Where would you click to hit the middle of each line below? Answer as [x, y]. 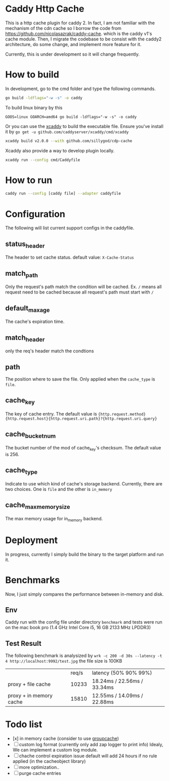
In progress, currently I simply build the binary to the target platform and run [84, 554]
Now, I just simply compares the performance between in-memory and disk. [84, 594]
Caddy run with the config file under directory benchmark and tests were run [84, 622]
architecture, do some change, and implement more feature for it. [73, 44]
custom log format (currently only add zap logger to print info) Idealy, [91, 745]
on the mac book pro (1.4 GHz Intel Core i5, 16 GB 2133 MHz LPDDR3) [78, 628]
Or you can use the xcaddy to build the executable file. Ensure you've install [84, 126]
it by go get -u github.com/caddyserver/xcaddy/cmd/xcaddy [67, 132]
